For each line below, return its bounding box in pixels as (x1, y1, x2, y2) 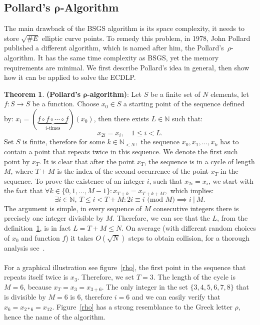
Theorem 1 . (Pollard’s (4, 88, 81, 99)
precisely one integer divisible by (4, 213, 103, 223)
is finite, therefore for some (22, 136, 105, 147)
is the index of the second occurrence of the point (57, 166, 208, 176)
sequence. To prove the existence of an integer (4, 175, 144, 186)
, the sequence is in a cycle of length (144, 156, 255, 166)
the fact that (4, 185, 43, 196)
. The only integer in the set (101, 281, 188, 292)
